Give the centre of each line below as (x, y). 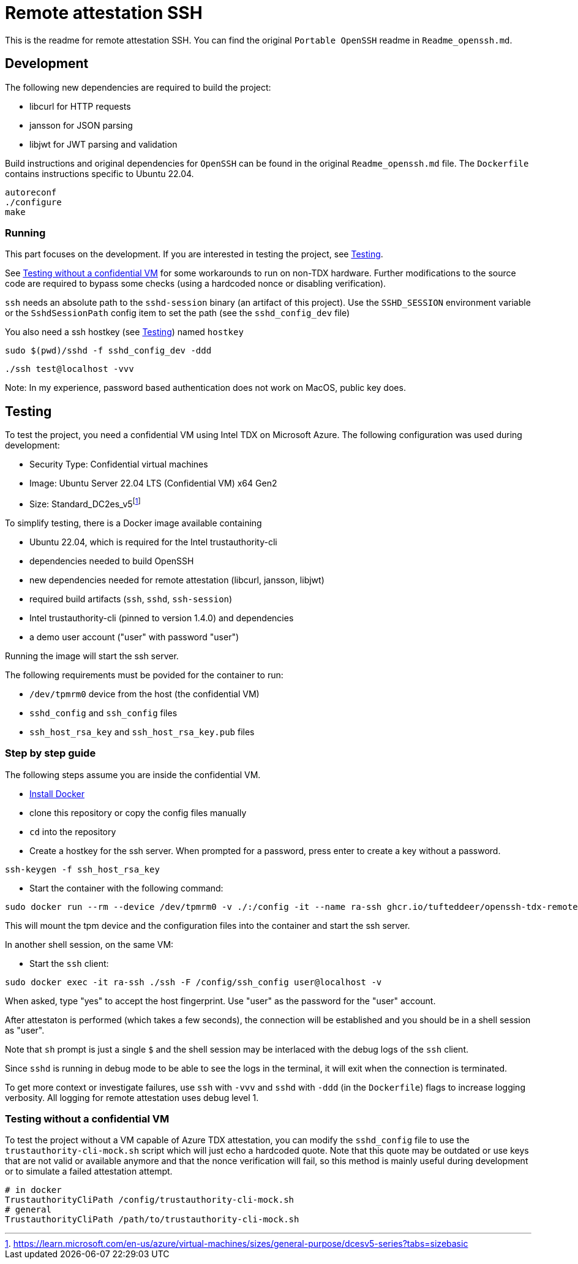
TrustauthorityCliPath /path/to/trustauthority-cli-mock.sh (152, 1220)
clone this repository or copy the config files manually (138, 812)
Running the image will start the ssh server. (92, 656)
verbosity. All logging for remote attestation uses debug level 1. (132, 1097)
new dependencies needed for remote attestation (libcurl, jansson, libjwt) (177, 580)
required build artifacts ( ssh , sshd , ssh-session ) (131, 599)
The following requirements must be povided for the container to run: (144, 675)
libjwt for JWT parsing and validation (103, 144)
